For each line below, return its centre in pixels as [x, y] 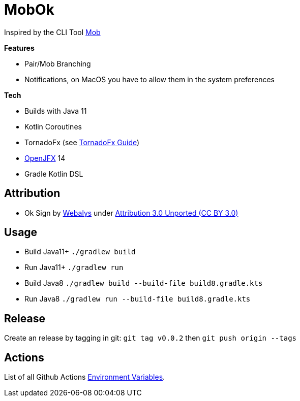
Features [19, 48]
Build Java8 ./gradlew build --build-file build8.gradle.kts [144, 283]
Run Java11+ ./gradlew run [74, 268]
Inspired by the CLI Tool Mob [52, 32]
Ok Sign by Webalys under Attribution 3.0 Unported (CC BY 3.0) [131, 213]
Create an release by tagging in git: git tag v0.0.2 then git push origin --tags [151, 338]
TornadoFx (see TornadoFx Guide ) [82, 142]
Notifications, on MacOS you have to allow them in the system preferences [149, 79]
